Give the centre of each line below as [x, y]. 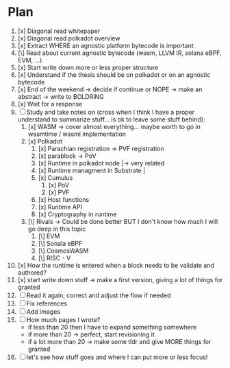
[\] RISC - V [54, 257]
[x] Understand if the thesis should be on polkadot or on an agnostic [114, 74]
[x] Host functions [64, 199]
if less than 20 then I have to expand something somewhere [112, 327]
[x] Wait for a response [50, 104]
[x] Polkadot [45, 141]
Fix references [47, 303]
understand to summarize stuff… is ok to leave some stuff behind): [111, 119]
